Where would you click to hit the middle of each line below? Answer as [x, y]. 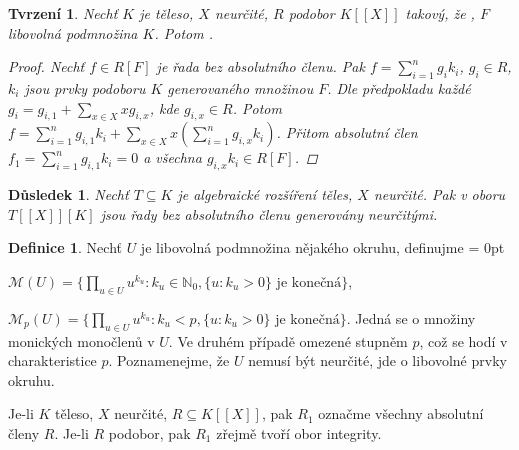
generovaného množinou [240, 87]
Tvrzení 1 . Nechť [63, 13]
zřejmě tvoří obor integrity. [299, 432]
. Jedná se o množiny [411, 317]
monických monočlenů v [81, 340]
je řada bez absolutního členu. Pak [260, 66]
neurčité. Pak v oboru [439, 194]
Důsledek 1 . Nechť [68, 194]
